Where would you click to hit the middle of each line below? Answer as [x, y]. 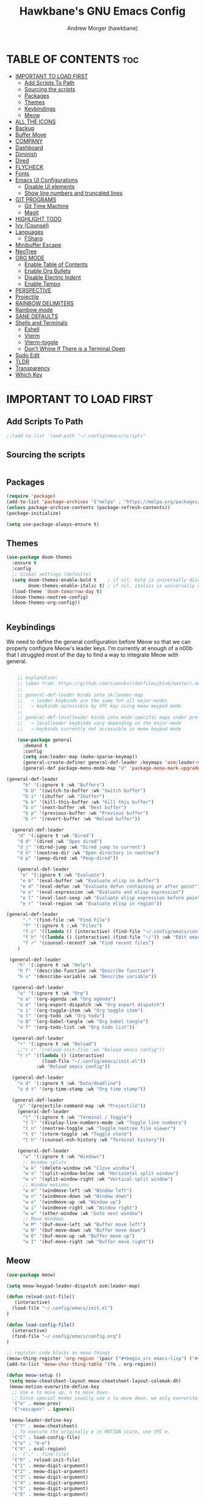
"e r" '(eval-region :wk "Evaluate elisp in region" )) [91, 904]
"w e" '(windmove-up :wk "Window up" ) [72, 1202]
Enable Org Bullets [48, 270]
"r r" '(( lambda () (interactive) [61, 1055]
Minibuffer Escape [38, 245]
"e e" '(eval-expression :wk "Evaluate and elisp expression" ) [102, 892]
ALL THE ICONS [35, 121]
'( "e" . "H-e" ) [31, 1443]
